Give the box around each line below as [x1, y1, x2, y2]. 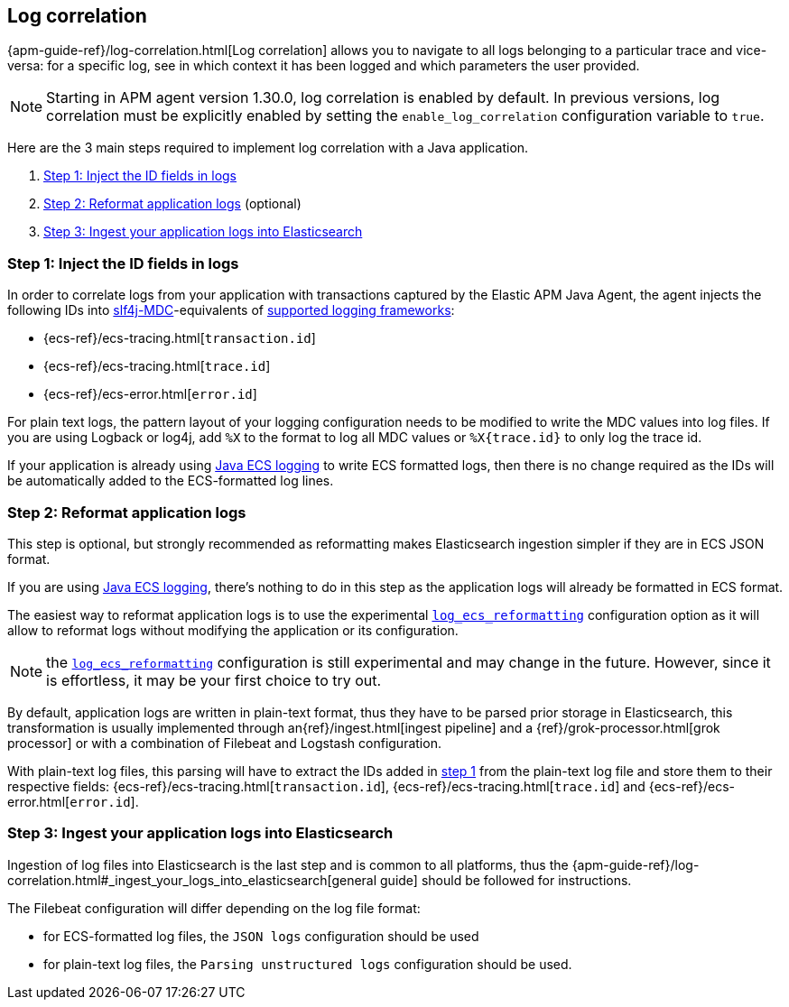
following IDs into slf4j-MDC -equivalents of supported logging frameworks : [7, 302, 455, 319]
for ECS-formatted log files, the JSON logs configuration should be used [43, 928, 479, 944]
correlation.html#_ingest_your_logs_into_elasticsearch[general [7, 872, 377, 888]
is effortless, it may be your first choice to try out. [46, 670, 382, 689]
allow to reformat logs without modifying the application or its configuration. [7, 622, 459, 638]
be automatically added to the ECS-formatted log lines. [7, 473, 334, 489]
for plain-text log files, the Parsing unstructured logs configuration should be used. [43, 956, 572, 972]
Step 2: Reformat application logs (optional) [43, 196, 302, 212]
